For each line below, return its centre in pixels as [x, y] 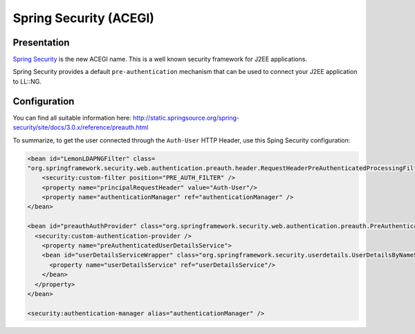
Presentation [41, 43]
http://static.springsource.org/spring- [186, 118]
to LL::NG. [27, 81]
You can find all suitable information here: [72, 118]
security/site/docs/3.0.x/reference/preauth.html [81, 127]
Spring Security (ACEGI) [84, 18]
